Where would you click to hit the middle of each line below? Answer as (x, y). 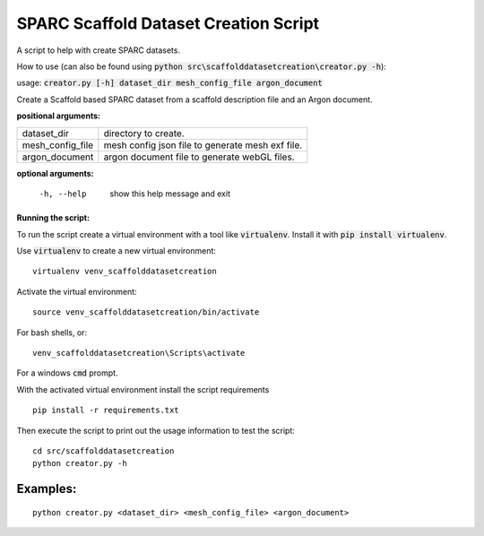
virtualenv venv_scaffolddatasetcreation (125, 272)
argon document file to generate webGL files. (199, 157)
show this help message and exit (170, 194)
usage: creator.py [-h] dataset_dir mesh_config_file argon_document (169, 83)
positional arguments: (58, 116)
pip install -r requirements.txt (106, 411)
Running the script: (53, 218)
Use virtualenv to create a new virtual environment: (117, 251)
